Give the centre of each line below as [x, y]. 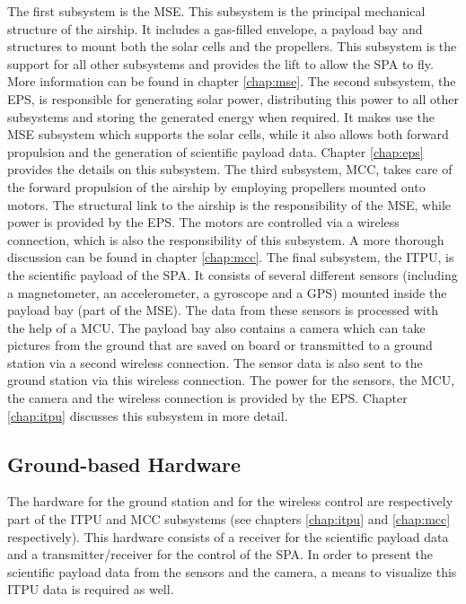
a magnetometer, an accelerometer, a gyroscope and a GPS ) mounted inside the [227, 292]
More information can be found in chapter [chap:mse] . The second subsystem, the [232, 81]
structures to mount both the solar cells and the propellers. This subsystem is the [232, 46]
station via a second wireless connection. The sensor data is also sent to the [215, 362]
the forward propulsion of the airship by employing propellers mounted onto [216, 186]
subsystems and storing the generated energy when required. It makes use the [221, 116]
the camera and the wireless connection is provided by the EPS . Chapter [207, 398]
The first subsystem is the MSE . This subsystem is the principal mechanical [216, 11]
